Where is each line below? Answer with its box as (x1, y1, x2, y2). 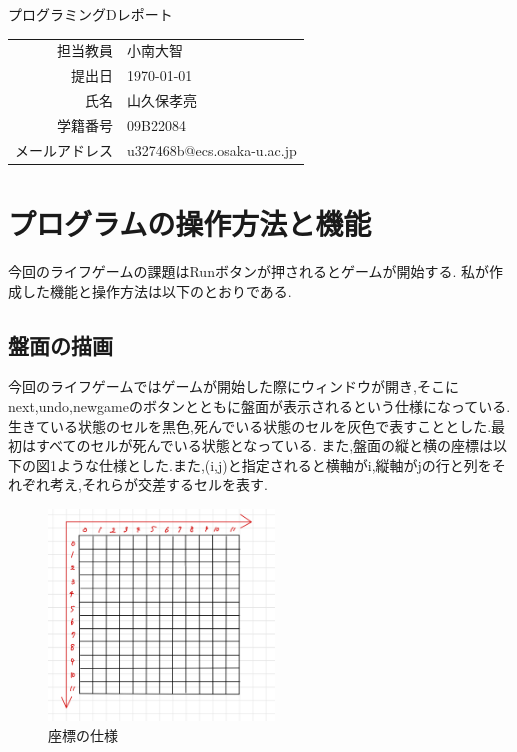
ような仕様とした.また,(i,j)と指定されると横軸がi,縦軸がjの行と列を (56, 454, 492, 475)
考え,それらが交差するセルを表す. (49, 474, 268, 495)
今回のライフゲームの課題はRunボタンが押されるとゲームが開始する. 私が (8, 260, 490, 281)
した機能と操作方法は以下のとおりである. (21, 280, 292, 301)
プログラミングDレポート (8, 4, 173, 24)
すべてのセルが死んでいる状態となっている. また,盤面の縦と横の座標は (35, 435, 494, 456)
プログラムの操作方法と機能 (8, 203, 372, 243)
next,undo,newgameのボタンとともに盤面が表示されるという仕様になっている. (8, 395, 511, 416)
